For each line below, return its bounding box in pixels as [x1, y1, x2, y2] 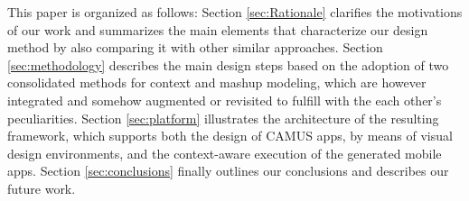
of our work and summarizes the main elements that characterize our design [7, 20, 428, 39]
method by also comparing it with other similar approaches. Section [7, 38, 383, 57]
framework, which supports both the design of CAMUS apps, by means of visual [7, 126, 453, 145]
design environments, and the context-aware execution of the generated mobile [7, 143, 442, 162]
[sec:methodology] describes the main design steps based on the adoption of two [7, 55, 449, 74]
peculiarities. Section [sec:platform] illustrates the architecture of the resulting [7, 108, 439, 127]
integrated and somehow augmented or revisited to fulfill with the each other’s [7, 90, 442, 109]
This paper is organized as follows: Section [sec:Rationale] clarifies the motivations [7, 3, 463, 21]
